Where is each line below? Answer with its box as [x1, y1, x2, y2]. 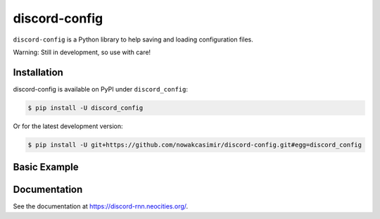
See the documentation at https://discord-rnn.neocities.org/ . [13, 202, 189, 211]
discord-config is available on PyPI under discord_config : [13, 85, 188, 93]
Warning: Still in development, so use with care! [13, 48, 151, 56]
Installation [13, 66, 63, 78]
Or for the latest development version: [13, 122, 123, 130]
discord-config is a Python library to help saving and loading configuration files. [13, 35, 253, 44]
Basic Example [13, 161, 79, 173]
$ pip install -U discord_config [27, 104, 144, 112]
